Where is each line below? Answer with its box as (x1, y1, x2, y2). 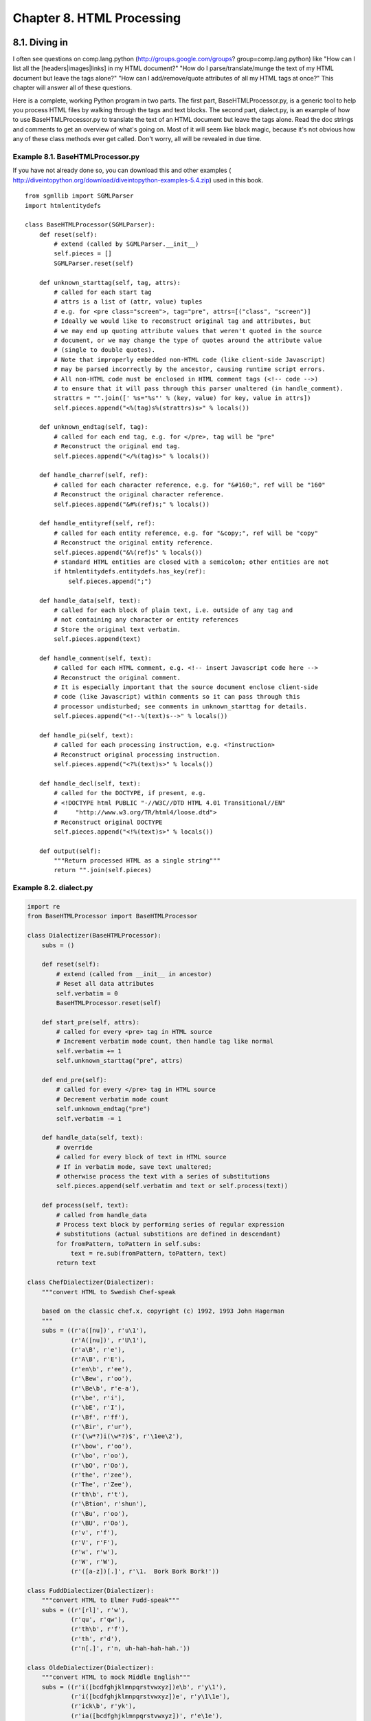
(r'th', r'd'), (70, 1635, 122, 1643)
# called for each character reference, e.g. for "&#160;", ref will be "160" (54, 481, 326, 489)
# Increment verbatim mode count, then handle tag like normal (56, 1037, 274, 1046)
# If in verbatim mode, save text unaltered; (56, 1163, 212, 1170)
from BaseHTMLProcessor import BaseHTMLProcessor (27, 912, 198, 920)
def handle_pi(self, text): (38, 731, 134, 739)
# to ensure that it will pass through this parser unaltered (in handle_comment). (54, 384, 344, 392)
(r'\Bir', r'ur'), (70, 1423, 133, 1431)
